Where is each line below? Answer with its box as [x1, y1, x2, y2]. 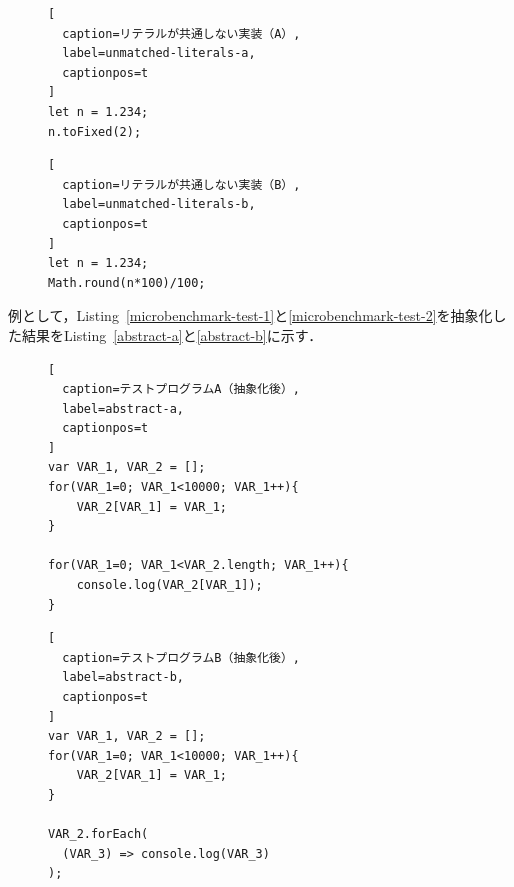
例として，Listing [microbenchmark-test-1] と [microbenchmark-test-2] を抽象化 [8, 305, 493, 326]
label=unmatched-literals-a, [62, 46, 256, 61]
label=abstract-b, [62, 670, 185, 685]
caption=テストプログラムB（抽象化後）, [62, 650, 301, 665]
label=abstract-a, [62, 401, 185, 416]
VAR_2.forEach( [48, 827, 149, 842]
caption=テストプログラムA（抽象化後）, [62, 382, 301, 397]
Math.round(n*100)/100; [48, 275, 206, 290]
